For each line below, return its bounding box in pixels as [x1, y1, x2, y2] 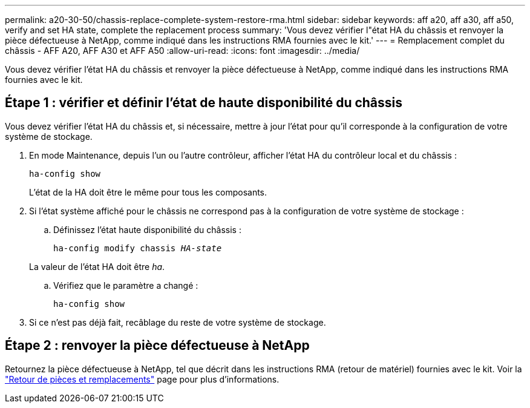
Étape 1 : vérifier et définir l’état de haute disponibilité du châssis [5, 95, 403, 111]
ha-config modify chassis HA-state [53, 243, 222, 253]
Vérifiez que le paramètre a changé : [53, 280, 198, 291]
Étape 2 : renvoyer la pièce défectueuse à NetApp [5, 338, 310, 354]
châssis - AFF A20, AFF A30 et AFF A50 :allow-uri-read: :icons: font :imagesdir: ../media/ [5, 45, 360, 56]
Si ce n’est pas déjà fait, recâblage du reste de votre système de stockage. [29, 317, 326, 327]
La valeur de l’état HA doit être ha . [29, 261, 165, 272]
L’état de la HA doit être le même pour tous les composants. [29, 186, 267, 197]
